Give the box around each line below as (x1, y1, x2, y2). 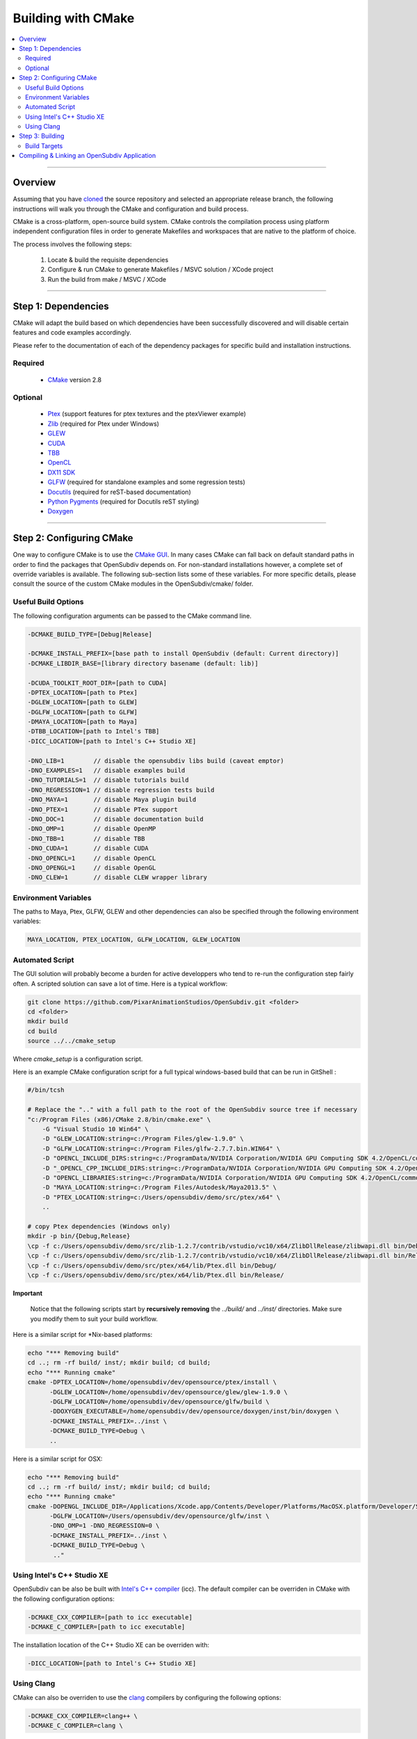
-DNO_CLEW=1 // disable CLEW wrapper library (27, 874, 208, 881)
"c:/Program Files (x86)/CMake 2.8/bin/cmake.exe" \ (27, 1115, 211, 1123)
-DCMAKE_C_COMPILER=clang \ (27, 1722, 123, 1730)
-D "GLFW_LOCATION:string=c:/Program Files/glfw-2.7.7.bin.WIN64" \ (42, 1144, 281, 1153)
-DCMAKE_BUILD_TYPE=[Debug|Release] (27, 630, 153, 638)
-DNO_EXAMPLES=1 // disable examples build (27, 767, 186, 775)
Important (13, 1289, 43, 1297)
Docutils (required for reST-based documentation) (47, 488, 191, 496)
